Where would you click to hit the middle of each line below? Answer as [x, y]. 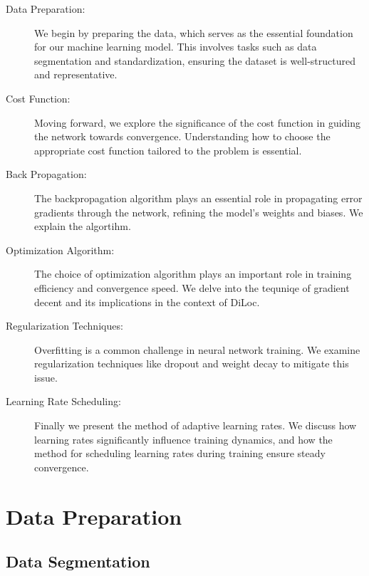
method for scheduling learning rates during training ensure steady [180, 453]
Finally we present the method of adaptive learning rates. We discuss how [196, 425]
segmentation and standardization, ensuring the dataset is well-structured [195, 60]
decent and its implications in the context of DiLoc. [147, 302]
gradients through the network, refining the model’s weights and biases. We [199, 212]
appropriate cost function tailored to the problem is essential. [168, 150]
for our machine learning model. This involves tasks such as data [176, 47]
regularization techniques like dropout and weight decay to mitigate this [192, 363]
